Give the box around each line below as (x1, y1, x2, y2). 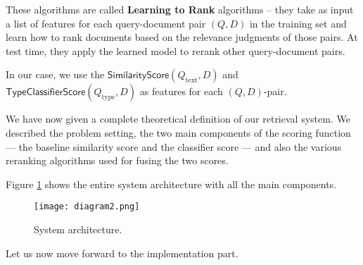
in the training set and (249, 16, 347, 30)
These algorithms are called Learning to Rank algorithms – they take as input (6, 2, 354, 16)
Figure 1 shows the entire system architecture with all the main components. (6, 176, 337, 191)
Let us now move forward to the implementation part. (6, 245, 238, 260)
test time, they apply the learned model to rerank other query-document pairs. (6, 43, 345, 58)
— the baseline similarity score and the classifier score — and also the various (6, 139, 342, 154)
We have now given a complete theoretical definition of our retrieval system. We (6, 111, 350, 126)
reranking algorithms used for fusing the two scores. (6, 153, 229, 168)
